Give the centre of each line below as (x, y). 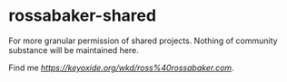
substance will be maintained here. (74, 50)
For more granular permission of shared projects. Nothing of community (143, 41)
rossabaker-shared (82, 16)
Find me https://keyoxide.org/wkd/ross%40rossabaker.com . (121, 68)
